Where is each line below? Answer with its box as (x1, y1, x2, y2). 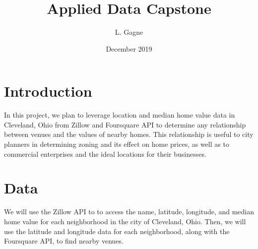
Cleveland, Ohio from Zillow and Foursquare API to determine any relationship (4, 119, 246, 129)
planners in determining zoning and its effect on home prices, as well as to (4, 139, 229, 149)
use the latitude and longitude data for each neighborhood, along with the (4, 226, 230, 236)
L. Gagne (115, 27, 143, 37)
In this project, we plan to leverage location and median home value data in (4, 110, 235, 120)
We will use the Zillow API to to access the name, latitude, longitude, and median (4, 206, 255, 217)
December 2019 (106, 43, 152, 54)
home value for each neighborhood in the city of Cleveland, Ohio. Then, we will (4, 216, 246, 226)
